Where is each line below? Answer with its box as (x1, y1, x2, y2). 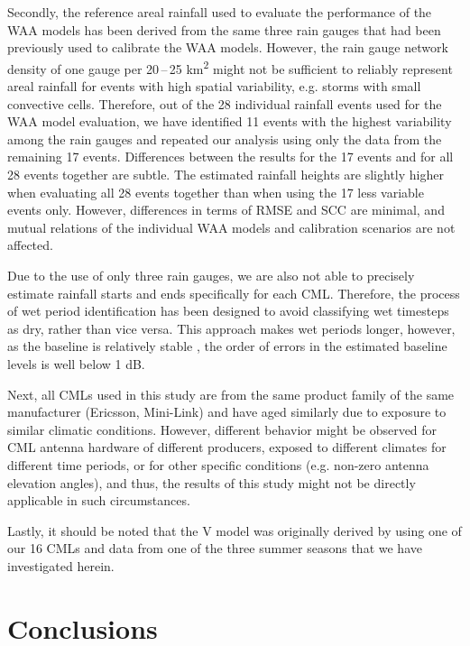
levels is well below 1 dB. (7, 354, 145, 373)
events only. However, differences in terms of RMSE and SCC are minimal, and (7, 200, 445, 219)
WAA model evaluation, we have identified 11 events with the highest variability (7, 112, 452, 131)
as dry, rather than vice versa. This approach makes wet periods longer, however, (7, 318, 456, 337)
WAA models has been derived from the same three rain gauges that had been (7, 20, 441, 39)
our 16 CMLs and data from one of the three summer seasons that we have (7, 539, 422, 558)
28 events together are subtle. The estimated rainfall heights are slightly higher (7, 165, 444, 183)
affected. (7, 235, 53, 254)
